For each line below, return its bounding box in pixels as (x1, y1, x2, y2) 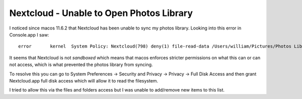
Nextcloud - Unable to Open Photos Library (9, 7, 193, 18)
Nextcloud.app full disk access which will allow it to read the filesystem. (9, 77, 159, 83)
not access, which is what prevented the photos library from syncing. (9, 61, 153, 67)
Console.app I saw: (9, 31, 49, 37)
